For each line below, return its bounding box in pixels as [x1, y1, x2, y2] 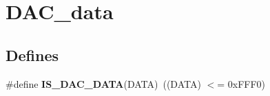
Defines [6, 44, 59, 65]
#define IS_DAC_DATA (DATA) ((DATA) [6, 76, 201, 91]
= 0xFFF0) [217, 76, 266, 91]
